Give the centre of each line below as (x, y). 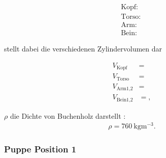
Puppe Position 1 (40, 149)
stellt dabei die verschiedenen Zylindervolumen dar (83, 49)
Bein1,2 (125, 100)
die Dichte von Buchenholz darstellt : (68, 115)
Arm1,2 (125, 89)
